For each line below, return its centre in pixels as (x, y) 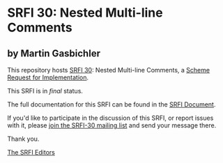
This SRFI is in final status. (45, 91)
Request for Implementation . (48, 77)
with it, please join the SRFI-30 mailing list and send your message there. (112, 125)
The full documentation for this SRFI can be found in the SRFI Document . (111, 104)
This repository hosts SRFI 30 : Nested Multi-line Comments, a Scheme (109, 70)
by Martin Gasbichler (54, 53)
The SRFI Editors (31, 152)
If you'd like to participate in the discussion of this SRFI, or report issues (110, 118)
